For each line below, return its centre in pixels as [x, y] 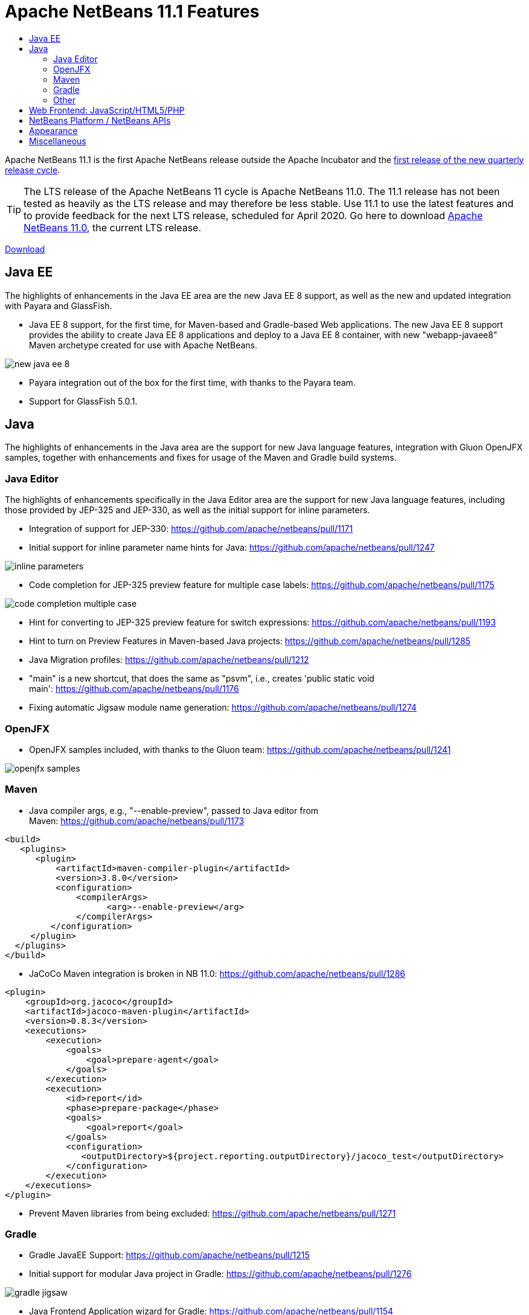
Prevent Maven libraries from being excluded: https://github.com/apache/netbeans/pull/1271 [213, 1213]
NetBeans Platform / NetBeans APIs [100, 120]
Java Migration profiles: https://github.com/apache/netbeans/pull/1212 [169, 660]
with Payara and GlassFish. [59, 306]
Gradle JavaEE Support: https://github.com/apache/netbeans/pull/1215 [169, 1255]
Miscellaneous [58, 141]
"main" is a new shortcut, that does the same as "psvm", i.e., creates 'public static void [202, 679]
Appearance [53, 130]
